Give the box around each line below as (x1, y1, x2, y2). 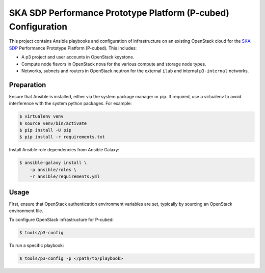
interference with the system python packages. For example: (9, 101, 132, 107)
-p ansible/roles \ (29, 167, 77, 172)
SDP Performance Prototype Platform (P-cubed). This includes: (9, 45, 137, 51)
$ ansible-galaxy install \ (19, 160, 87, 165)
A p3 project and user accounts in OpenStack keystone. (21, 54, 134, 60)
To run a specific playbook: (9, 243, 64, 248)
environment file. (9, 208, 44, 214)
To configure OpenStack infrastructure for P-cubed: (9, 217, 114, 223)
